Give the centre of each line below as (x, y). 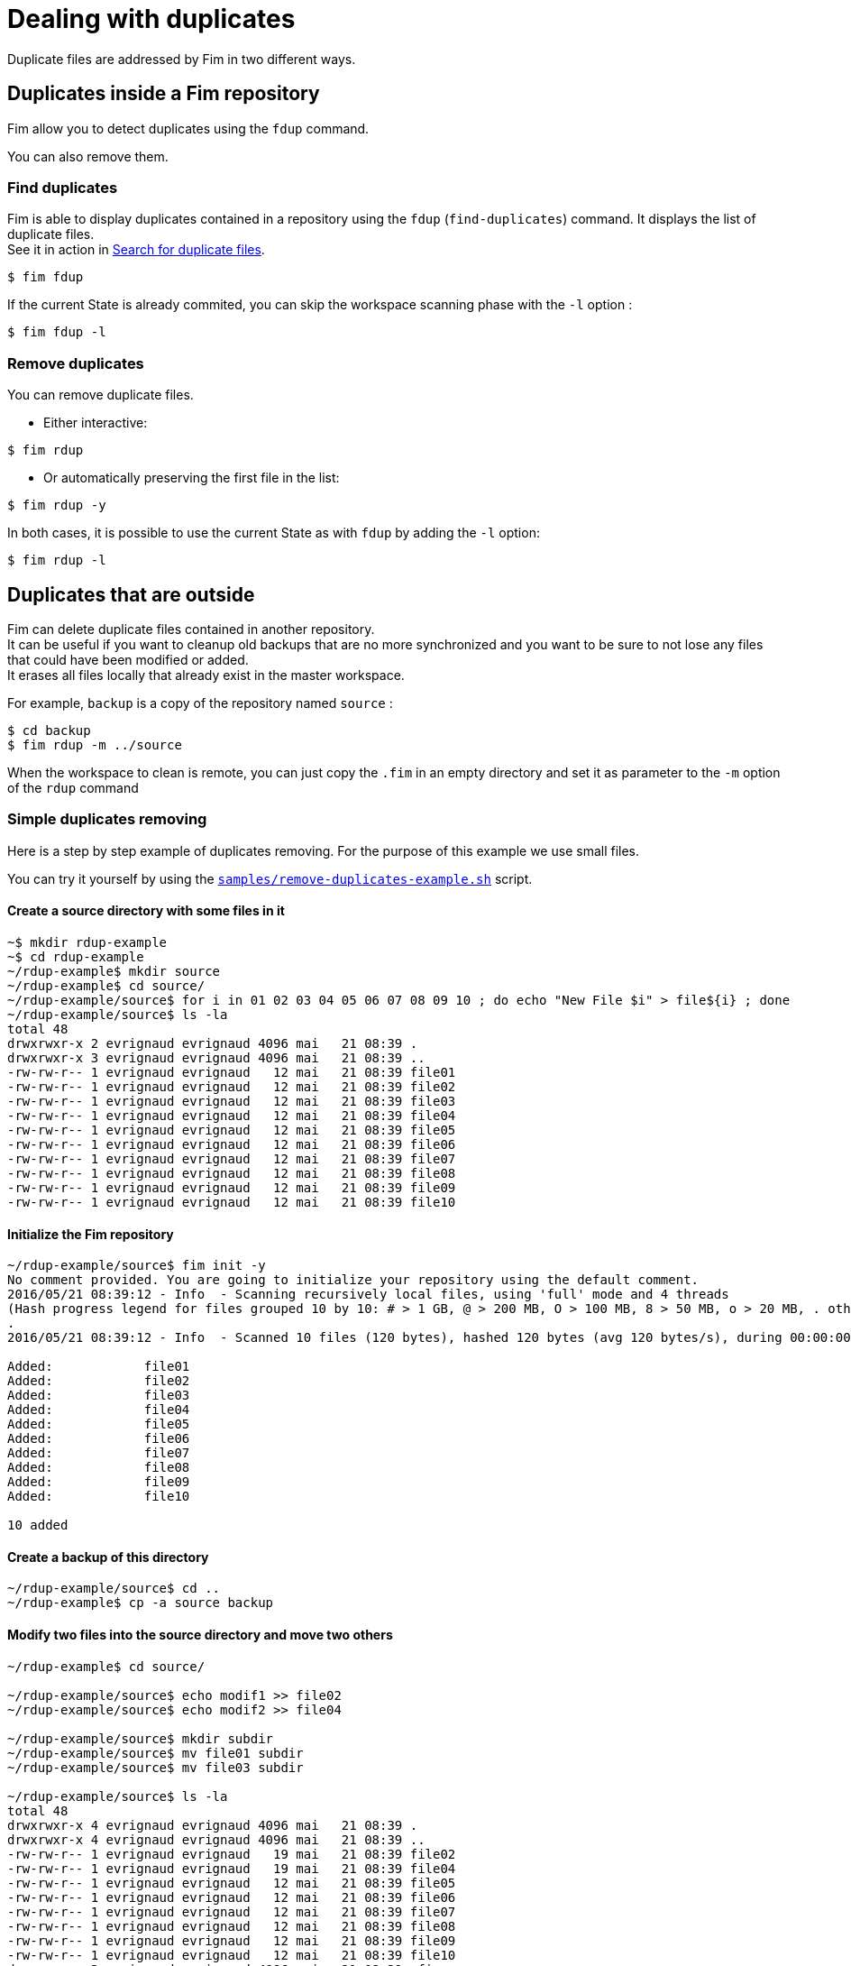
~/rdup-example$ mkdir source (114, 971)
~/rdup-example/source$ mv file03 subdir (156, 1767)
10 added (38, 1525)
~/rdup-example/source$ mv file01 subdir (156, 1753)
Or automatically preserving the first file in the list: (192, 478)
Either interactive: (96, 423)
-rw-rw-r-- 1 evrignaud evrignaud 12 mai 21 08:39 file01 (232, 1072)
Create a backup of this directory (108, 1557)
